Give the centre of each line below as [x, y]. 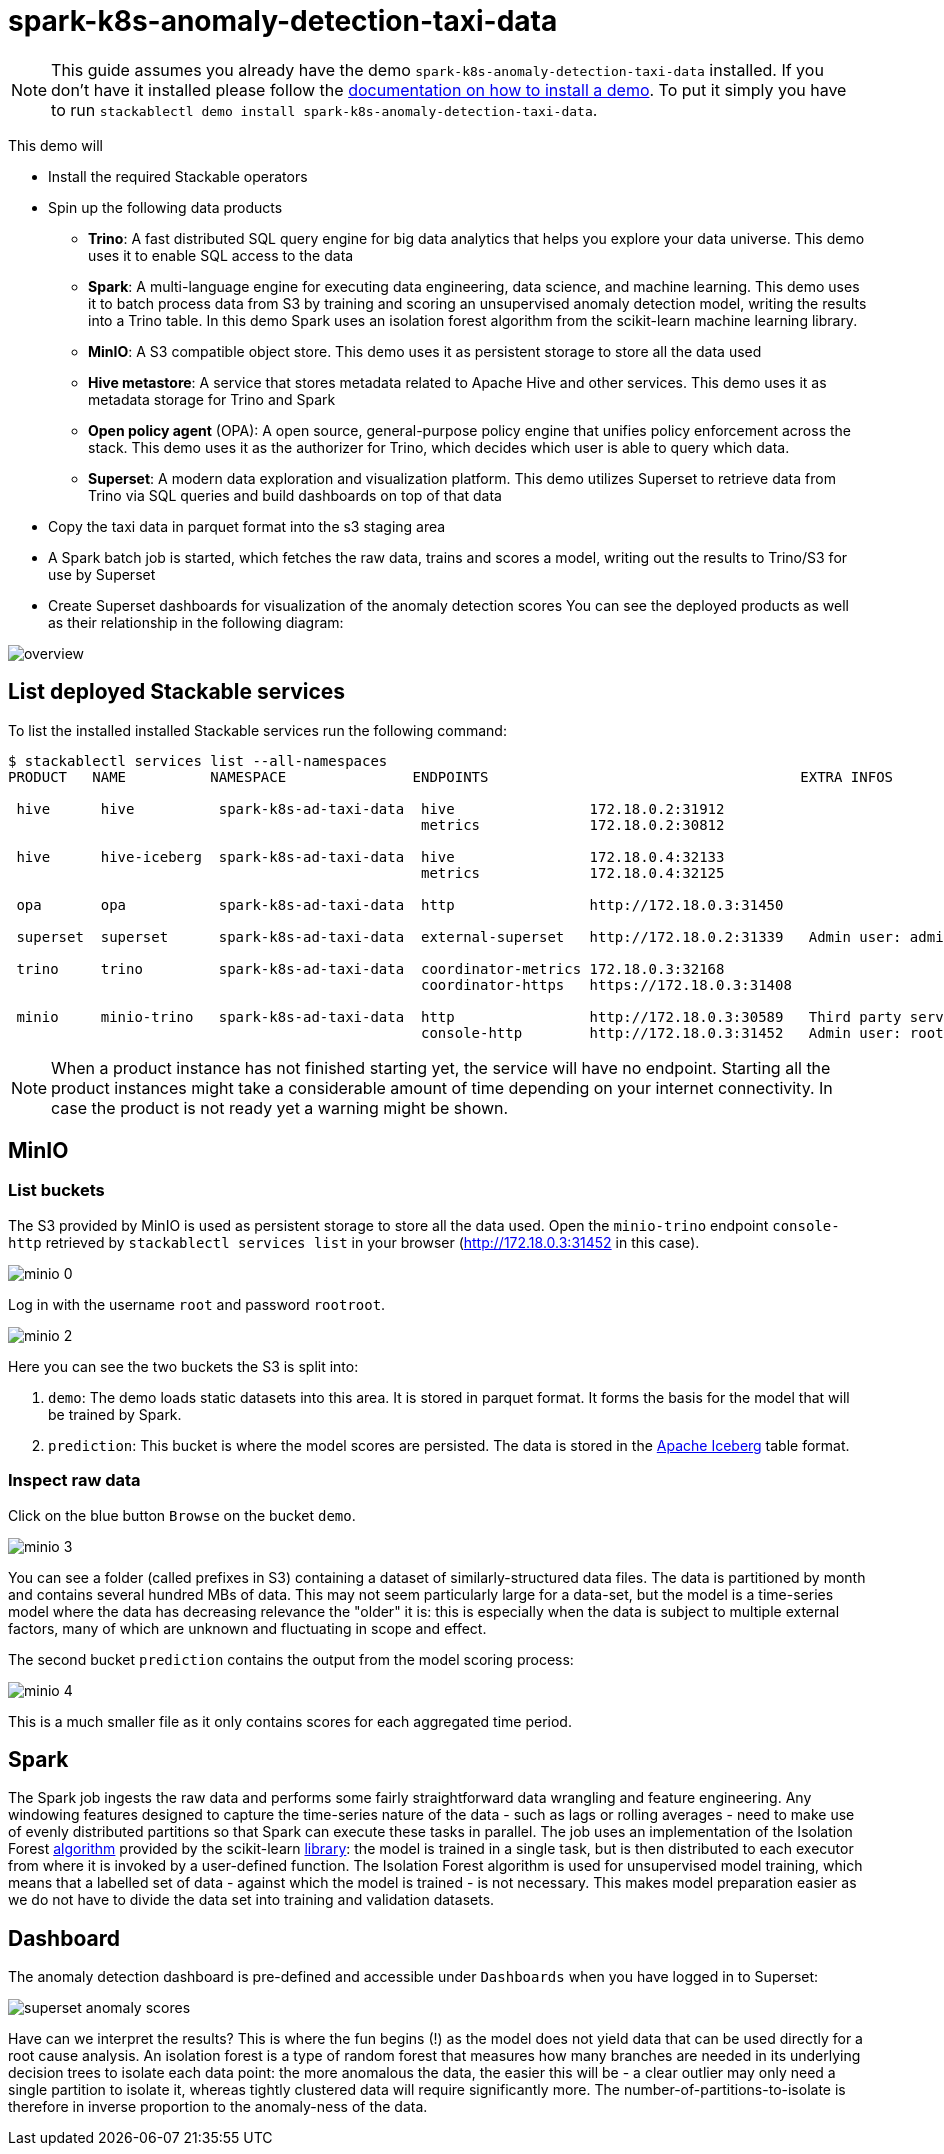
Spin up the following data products [165, 207]
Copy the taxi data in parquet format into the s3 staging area [247, 526]
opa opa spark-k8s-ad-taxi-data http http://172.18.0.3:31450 [400, 904]
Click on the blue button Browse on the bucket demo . [182, 1515]
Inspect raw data [74, 1480]
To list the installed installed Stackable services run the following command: [257, 730]
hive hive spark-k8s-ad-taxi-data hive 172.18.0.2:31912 [370, 808]
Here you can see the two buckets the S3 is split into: [183, 1366]
